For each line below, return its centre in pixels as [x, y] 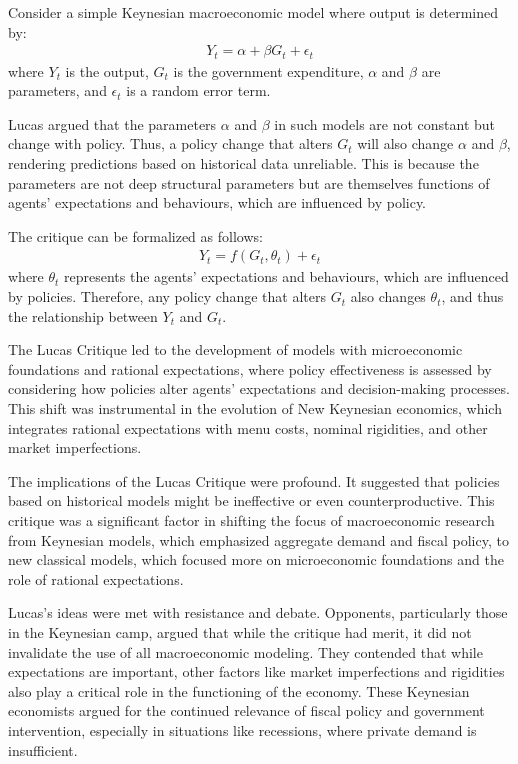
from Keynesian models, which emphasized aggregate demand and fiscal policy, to [258, 539]
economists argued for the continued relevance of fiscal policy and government [246, 710]
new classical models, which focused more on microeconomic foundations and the [256, 559]
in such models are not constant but [385, 123]
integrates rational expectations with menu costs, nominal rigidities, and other [248, 427]
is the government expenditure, [268, 70]
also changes [388, 296]
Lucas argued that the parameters [112, 123]
